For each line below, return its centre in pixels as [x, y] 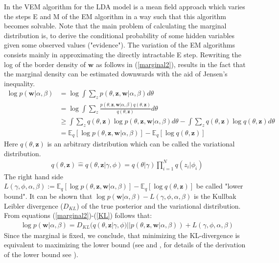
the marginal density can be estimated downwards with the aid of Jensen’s [116, 74]
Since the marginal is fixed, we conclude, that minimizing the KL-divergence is [122, 235]
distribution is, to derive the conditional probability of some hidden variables [119, 35]
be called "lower [220, 186]
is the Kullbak [215, 196]
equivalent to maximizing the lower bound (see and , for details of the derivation [125, 245]
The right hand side [34, 176]
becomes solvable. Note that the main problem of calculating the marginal [115, 26]
